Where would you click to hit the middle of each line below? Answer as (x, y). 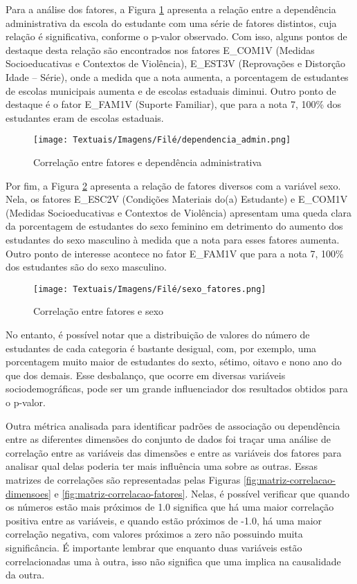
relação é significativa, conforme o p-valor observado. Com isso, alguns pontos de (176, 36)
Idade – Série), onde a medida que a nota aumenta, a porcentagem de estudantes (177, 76)
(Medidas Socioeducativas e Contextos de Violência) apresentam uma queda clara (179, 212)
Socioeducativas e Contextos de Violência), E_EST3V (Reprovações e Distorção (176, 63)
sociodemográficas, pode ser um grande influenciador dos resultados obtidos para (177, 389)
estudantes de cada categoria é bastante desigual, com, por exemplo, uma (161, 348)
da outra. (25, 575)
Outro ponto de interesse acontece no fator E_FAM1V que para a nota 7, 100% (175, 253)
